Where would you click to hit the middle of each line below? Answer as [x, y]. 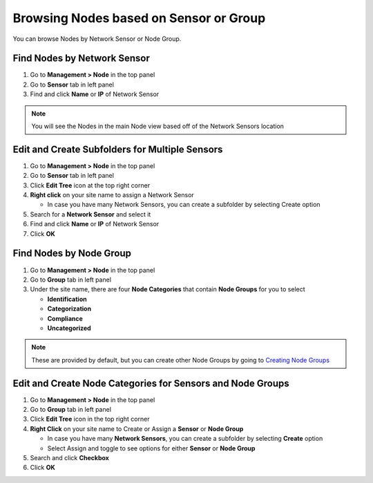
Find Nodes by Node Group [72, 254]
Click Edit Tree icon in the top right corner [90, 419]
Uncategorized [69, 328]
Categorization [69, 309]
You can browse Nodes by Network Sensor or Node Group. [97, 39]
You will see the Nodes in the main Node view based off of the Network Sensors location [158, 126]
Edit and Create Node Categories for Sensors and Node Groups [151, 383]
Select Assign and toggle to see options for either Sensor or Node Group [151, 448]
